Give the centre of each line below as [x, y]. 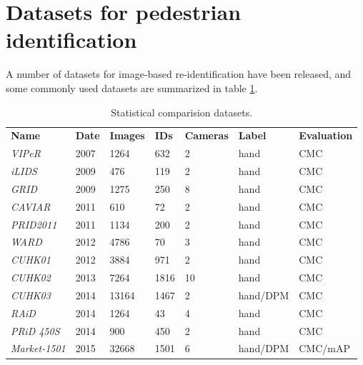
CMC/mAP [324, 348]
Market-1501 [38, 348]
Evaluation [326, 135]
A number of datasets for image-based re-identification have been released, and [179, 74]
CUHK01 [31, 260]
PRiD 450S [35, 330]
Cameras [207, 135]
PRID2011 [34, 224]
